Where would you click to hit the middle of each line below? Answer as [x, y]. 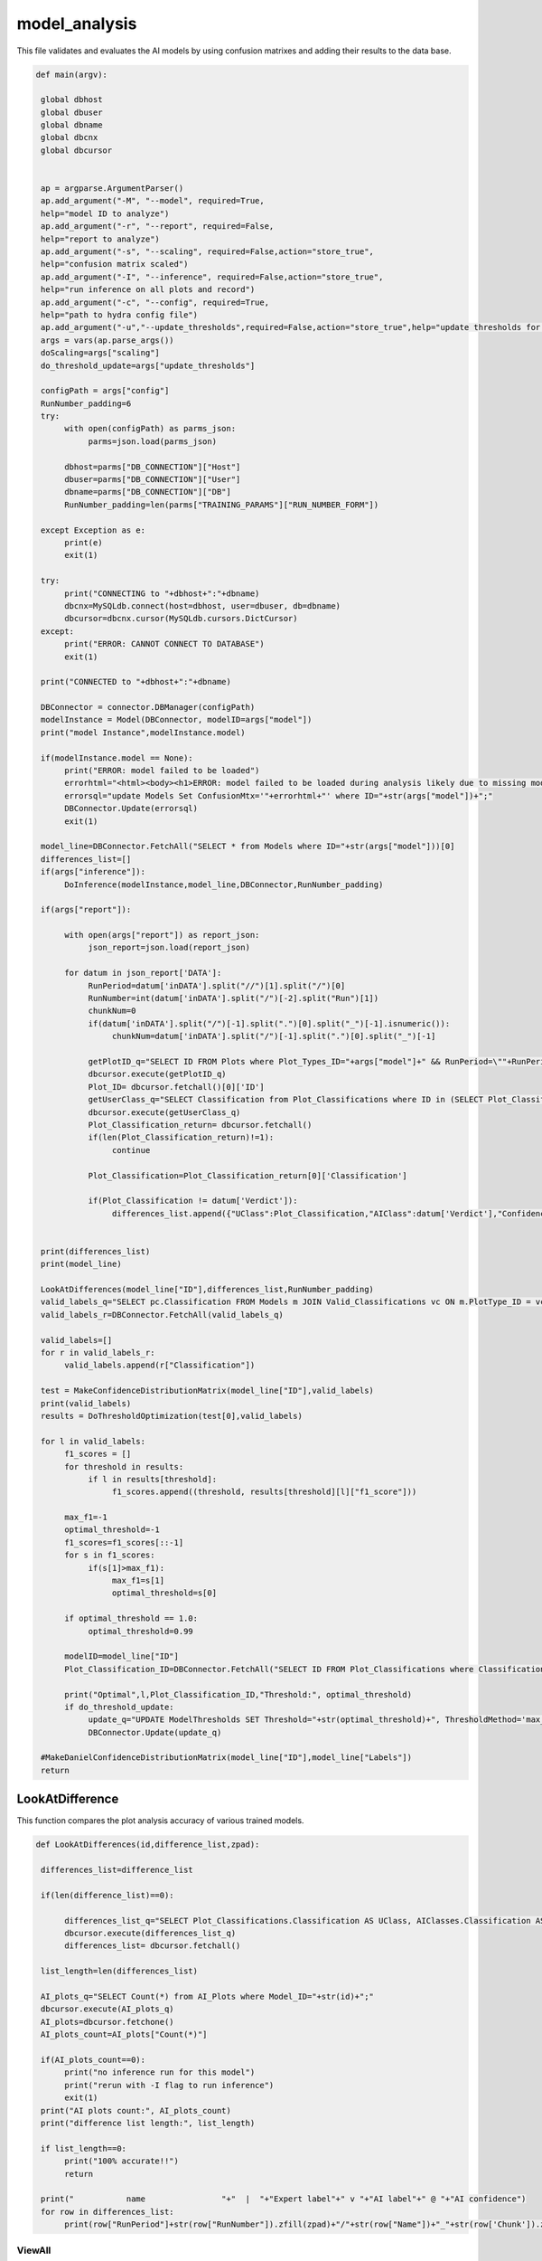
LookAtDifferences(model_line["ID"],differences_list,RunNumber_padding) [208, 1290]
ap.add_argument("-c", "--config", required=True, [155, 302]
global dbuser [72, 112]
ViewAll [34, 2250]
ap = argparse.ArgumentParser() [112, 189]
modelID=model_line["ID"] [122, 1656]
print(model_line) [81, 1264]
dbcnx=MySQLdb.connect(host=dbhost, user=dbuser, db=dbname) [203, 605]
